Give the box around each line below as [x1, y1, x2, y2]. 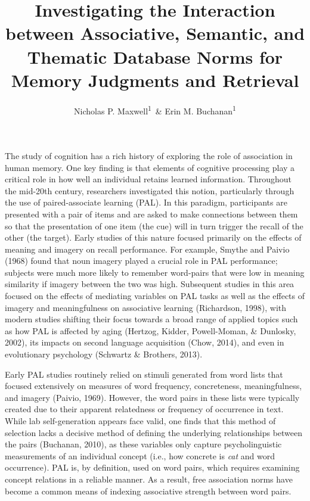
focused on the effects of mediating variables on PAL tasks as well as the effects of [5, 290, 305, 302]
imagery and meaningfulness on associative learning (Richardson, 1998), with [5, 301, 287, 313]
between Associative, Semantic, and [5, 21, 305, 45]
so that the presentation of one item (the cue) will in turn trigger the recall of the [5, 219, 303, 232]
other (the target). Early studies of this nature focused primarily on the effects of [5, 231, 302, 244]
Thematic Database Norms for [27, 44, 283, 69]
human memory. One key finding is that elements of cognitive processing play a [5, 161, 295, 173]
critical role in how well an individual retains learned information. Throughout [5, 173, 292, 185]
